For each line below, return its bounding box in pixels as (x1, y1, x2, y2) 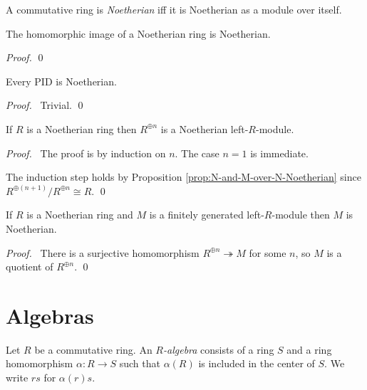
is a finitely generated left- (149, 207, 264, 222)
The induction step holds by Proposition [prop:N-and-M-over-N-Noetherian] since (6, 169, 361, 184)
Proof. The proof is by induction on (6, 145, 166, 160)
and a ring (286, 342, 332, 357)
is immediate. (250, 145, 309, 160)
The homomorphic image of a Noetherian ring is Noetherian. (6, 26, 271, 41)
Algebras (6, 300, 94, 330)
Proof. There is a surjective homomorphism (6, 245, 200, 260)
